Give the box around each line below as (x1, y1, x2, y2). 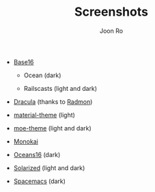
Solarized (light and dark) (13, 163, 85, 172)
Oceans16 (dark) (13, 150, 61, 159)
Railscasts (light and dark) (23, 84, 98, 92)
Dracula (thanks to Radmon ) (13, 97, 93, 106)
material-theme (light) (13, 111, 75, 119)
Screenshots (74, 4, 149, 20)
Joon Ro (99, 27, 124, 35)
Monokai (13, 137, 39, 146)
